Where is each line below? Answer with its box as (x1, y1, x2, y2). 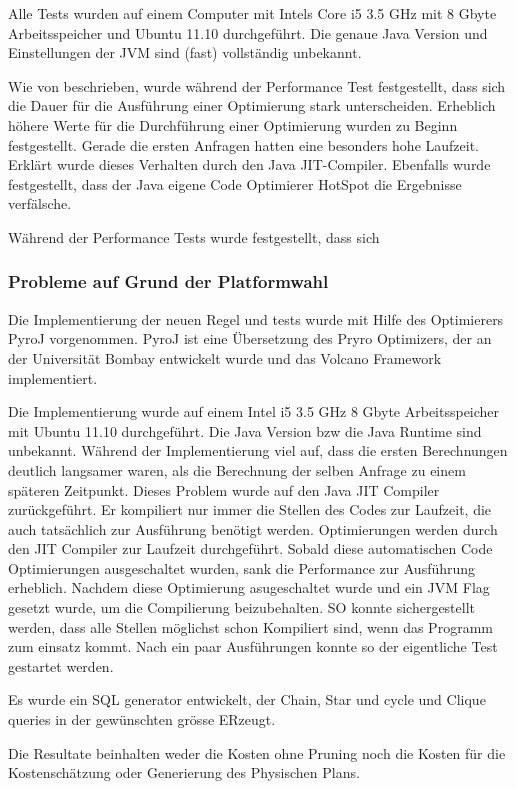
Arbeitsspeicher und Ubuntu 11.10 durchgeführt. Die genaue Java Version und (8, 22, 488, 43)
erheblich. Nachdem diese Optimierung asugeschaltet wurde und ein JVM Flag (8, 577, 490, 598)
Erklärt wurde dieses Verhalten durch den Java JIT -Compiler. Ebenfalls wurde (8, 154, 491, 175)
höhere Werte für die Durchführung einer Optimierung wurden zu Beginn (8, 114, 458, 135)
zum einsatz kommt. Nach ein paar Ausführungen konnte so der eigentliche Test (8, 636, 498, 657)
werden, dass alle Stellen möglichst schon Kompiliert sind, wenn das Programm (8, 616, 493, 637)
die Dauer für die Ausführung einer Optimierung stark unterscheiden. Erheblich (8, 95, 496, 116)
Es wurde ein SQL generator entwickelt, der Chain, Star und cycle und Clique (8, 689, 486, 710)
